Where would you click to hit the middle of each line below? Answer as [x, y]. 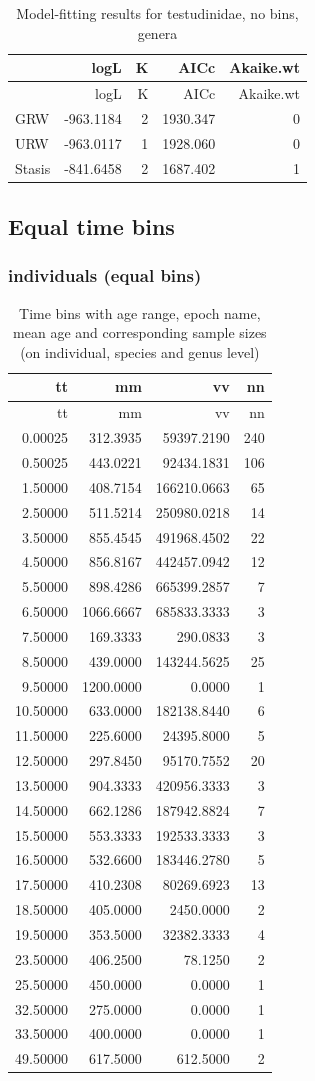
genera [157, 32]
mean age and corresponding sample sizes [140, 332]
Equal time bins [91, 226]
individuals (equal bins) [105, 275]
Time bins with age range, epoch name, [140, 312]
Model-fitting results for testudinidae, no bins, [157, 13]
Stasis [33, 167]
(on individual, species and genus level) [140, 351]
